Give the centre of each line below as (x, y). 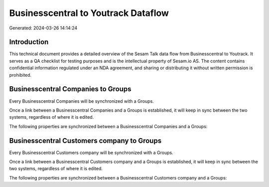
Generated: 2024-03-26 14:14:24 (43, 28)
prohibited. (20, 75)
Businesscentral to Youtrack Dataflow (89, 13)
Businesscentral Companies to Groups (70, 89)
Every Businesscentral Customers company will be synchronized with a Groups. (91, 153)
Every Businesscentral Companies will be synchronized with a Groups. (81, 101)
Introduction (29, 42)
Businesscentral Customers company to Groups (85, 140)
